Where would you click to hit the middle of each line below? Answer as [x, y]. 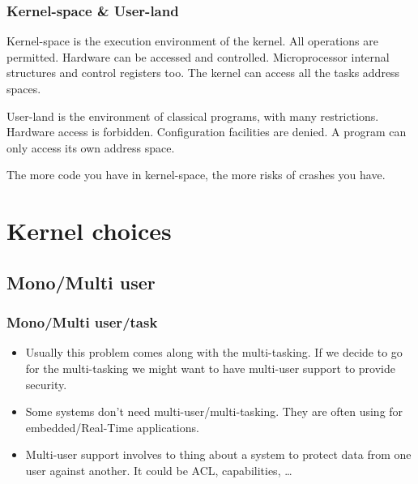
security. [46, 384]
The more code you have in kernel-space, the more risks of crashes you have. [196, 175]
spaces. [24, 88]
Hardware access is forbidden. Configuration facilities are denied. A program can [207, 132]
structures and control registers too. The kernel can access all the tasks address [203, 73]
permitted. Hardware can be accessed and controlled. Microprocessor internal [198, 56]
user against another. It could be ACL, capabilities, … [159, 470]
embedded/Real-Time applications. [112, 427]
